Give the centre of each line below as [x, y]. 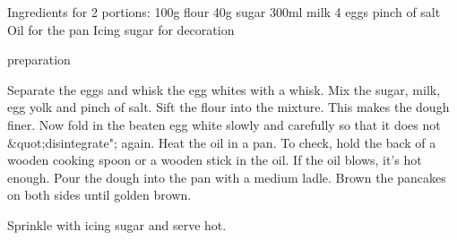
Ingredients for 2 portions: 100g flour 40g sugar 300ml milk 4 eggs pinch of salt [224, 12]
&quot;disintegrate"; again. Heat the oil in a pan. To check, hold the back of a [222, 142]
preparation [39, 60]
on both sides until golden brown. [99, 195]
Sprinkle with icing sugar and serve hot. [117, 224]
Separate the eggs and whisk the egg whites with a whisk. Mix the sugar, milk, [224, 89]
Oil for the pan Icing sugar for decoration [121, 29]
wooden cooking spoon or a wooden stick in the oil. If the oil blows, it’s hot [215, 160]
